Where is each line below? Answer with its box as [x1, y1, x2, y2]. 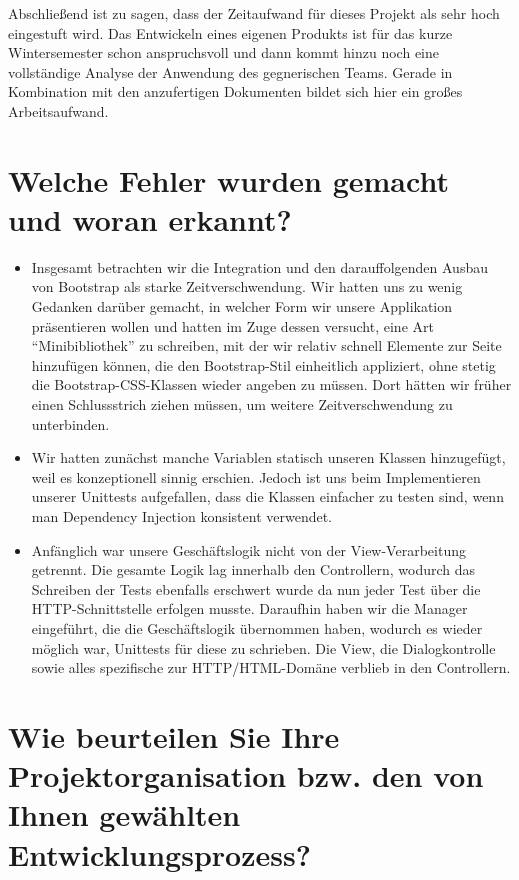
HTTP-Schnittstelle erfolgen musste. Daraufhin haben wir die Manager [31, 598, 468, 619]
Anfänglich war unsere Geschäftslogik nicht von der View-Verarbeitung [31, 539, 466, 560]
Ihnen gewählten [8, 794, 241, 835]
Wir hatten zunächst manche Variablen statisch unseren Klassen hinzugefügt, [31, 447, 506, 468]
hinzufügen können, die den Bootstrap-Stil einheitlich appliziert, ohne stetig [31, 354, 496, 375]
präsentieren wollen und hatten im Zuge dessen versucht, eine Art [31, 315, 434, 336]
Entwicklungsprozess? [8, 833, 311, 874]
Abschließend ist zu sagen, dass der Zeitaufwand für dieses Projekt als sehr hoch [8, 3, 500, 23]
